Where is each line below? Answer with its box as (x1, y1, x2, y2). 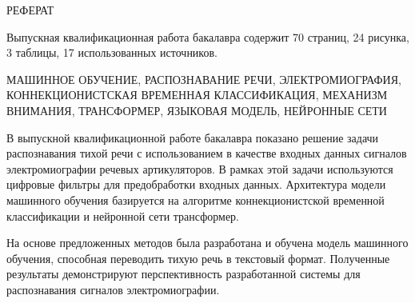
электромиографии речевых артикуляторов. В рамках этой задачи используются (6, 160, 393, 177)
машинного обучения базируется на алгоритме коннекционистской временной (6, 191, 385, 208)
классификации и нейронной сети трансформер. (6, 207, 239, 224)
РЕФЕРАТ (6, 2, 54, 18)
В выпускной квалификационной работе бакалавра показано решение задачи (6, 129, 379, 146)
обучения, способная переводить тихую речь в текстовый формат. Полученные (6, 249, 390, 266)
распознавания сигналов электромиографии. (6, 281, 220, 297)
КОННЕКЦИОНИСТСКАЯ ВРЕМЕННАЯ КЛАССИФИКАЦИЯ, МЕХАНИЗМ (6, 86, 388, 103)
